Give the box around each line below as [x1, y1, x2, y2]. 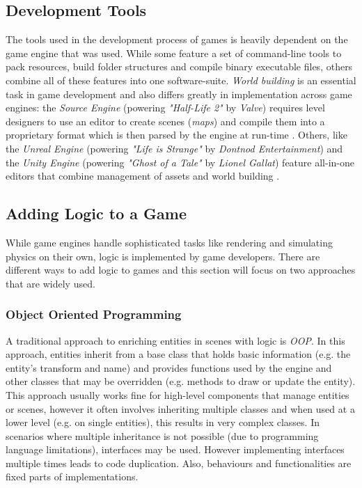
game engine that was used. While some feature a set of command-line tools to [6, 45, 342, 60]
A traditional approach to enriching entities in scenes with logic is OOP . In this [6, 333, 345, 347]
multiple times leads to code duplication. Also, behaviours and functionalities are [6, 455, 352, 470]
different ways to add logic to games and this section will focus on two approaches [6, 262, 356, 277]
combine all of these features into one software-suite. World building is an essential [6, 72, 356, 87]
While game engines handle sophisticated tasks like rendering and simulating [6, 235, 333, 249]
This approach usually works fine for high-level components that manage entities [6, 387, 349, 402]
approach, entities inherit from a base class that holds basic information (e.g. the [6, 347, 351, 361]
